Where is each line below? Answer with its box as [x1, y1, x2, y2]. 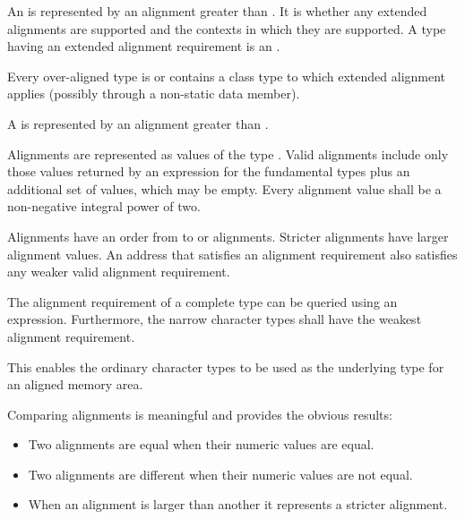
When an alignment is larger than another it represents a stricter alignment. [28, 495, 448, 514]
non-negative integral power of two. [7, 197, 201, 216]
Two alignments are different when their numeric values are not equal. [28, 464, 413, 483]
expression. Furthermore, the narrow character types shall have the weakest [7, 310, 422, 328]
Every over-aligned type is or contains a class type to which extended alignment [7, 66, 446, 85]
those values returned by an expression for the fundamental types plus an [7, 162, 410, 181]
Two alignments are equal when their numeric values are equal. [28, 435, 375, 454]
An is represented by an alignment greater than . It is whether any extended [7, 2, 427, 20]
